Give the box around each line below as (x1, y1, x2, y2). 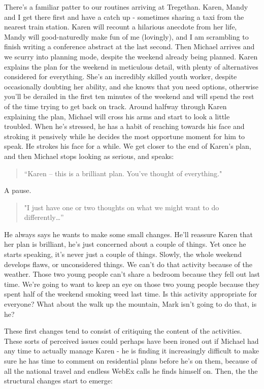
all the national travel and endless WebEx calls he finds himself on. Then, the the (4, 365, 258, 376)
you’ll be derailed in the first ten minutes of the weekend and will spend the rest (4, 91, 254, 102)
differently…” (24, 212, 64, 222)
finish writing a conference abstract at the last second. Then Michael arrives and (4, 41, 255, 52)
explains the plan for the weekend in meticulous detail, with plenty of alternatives (4, 61, 258, 72)
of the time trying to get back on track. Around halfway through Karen (4, 101, 227, 111)
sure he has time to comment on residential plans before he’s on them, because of (4, 355, 257, 366)
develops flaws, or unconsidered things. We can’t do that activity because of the (4, 258, 252, 269)
